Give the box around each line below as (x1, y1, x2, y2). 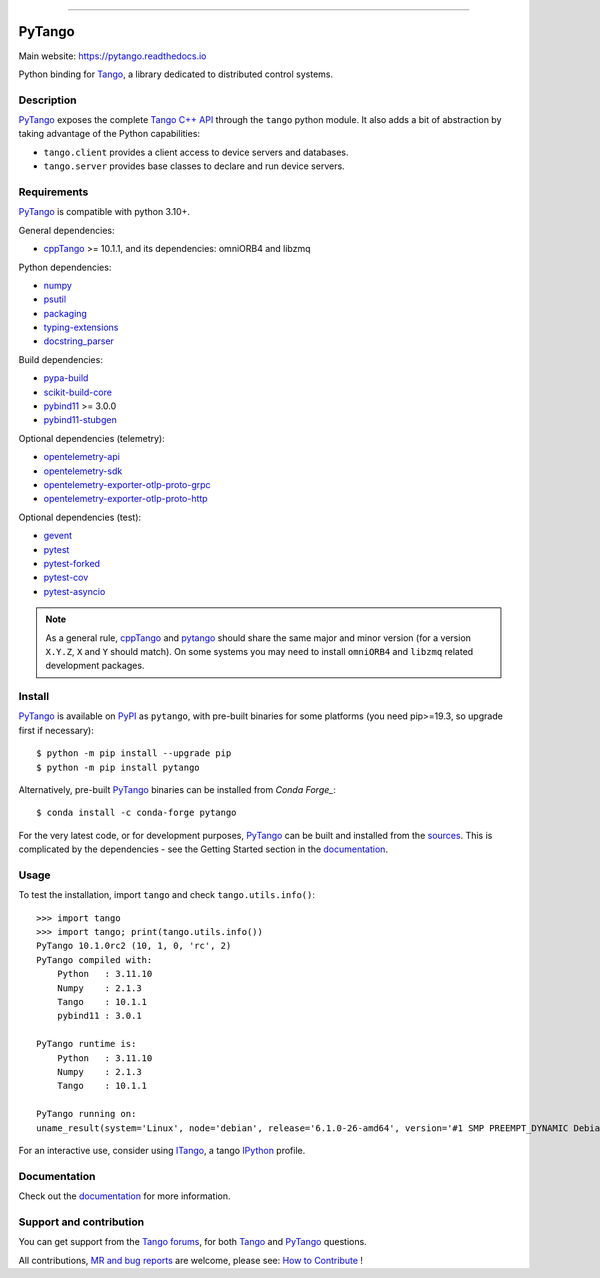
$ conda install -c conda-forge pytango (36, 807, 237, 819)
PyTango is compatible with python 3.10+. (18, 206, 190, 218)
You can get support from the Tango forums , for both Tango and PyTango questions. (18, 1236, 367, 1248)
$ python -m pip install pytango (36, 761, 200, 773)
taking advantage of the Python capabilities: (18, 128, 200, 140)
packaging (43, 307, 87, 319)
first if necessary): (18, 724, 94, 736)
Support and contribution (18, 1215, 145, 1229)
